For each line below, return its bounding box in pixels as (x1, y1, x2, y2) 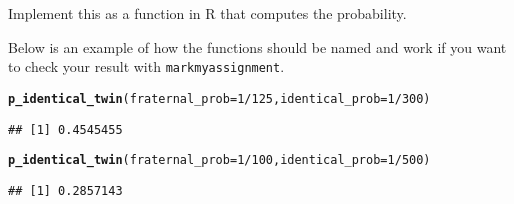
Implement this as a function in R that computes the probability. (8, 3, 407, 23)
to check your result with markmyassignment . (8, 56, 285, 77)
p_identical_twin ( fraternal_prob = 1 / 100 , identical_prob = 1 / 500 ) (8, 153, 431, 168)
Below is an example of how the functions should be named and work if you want (8, 36, 507, 57)
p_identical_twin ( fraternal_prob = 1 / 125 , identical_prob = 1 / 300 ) (8, 91, 431, 106)
